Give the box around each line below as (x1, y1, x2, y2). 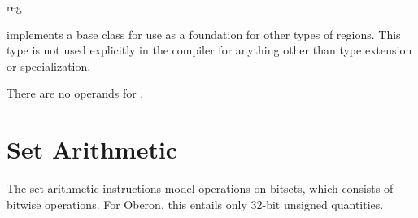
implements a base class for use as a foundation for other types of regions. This (7, 25, 401, 42)
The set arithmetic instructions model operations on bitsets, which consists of (7, 180, 394, 197)
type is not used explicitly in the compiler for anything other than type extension (7, 41, 412, 59)
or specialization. (7, 57, 91, 74)
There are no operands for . (7, 85, 144, 102)
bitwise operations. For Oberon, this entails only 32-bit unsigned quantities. (7, 195, 384, 212)
